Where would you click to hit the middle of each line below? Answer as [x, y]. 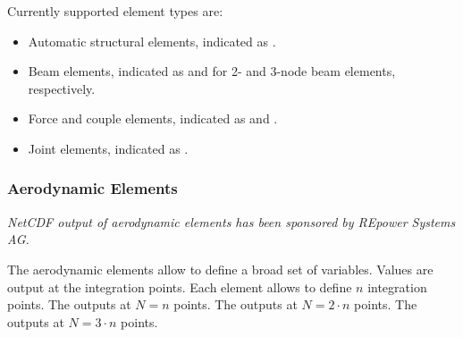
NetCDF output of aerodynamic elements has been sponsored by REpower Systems [231, 221]
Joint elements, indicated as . [108, 148]
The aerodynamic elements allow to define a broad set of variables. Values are [220, 269]
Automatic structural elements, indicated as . [152, 41]
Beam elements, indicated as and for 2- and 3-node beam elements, [212, 71]
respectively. [62, 88]
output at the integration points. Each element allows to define [180, 286]
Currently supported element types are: [115, 11]
